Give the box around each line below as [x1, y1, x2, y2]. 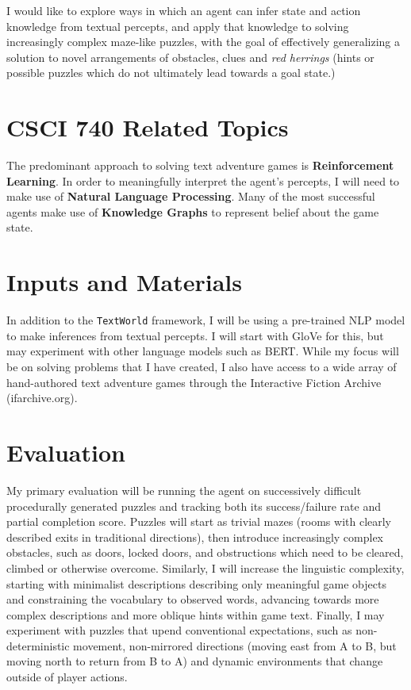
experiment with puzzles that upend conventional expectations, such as [6, 622, 352, 638]
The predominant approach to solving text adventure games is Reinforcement [6, 157, 394, 174]
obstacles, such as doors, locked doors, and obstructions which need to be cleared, [6, 544, 404, 561]
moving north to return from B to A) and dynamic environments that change [6, 653, 383, 669]
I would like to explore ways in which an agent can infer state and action [6, 2, 361, 18]
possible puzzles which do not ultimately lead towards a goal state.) [6, 64, 336, 81]
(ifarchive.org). [6, 389, 78, 406]
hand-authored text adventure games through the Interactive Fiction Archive [6, 374, 382, 390]
